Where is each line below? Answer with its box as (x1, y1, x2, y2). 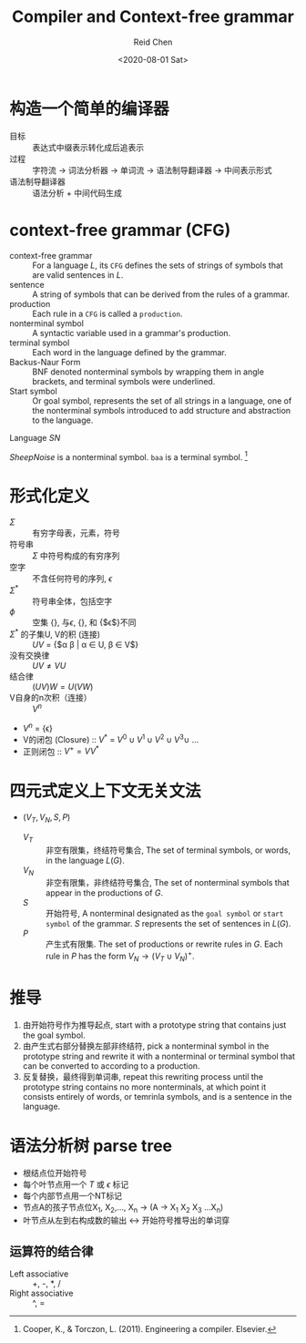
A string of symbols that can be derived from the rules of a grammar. (32, 289, 290, 300)
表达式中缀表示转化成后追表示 (32, 141, 144, 152)
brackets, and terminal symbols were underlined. (32, 375, 216, 386)
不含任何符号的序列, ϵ (32, 573, 113, 584)
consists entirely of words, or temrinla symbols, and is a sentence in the (22, 1091, 292, 1102)
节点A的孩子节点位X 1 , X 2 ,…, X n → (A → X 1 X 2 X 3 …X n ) (22, 1201, 224, 1215)
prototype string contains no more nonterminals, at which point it (22, 1082, 267, 1092)
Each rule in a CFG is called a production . (32, 308, 183, 319)
